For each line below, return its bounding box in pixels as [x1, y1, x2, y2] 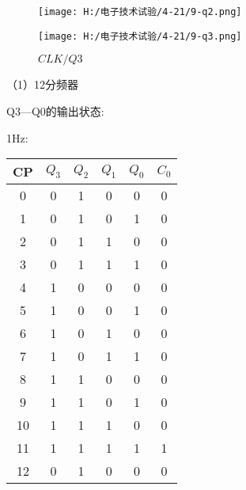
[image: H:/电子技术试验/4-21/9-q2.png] [38, 6, 242, 17]
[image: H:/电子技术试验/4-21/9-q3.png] [38, 30, 242, 42]
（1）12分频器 [6, 76, 78, 93]
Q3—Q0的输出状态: [6, 102, 104, 119]
